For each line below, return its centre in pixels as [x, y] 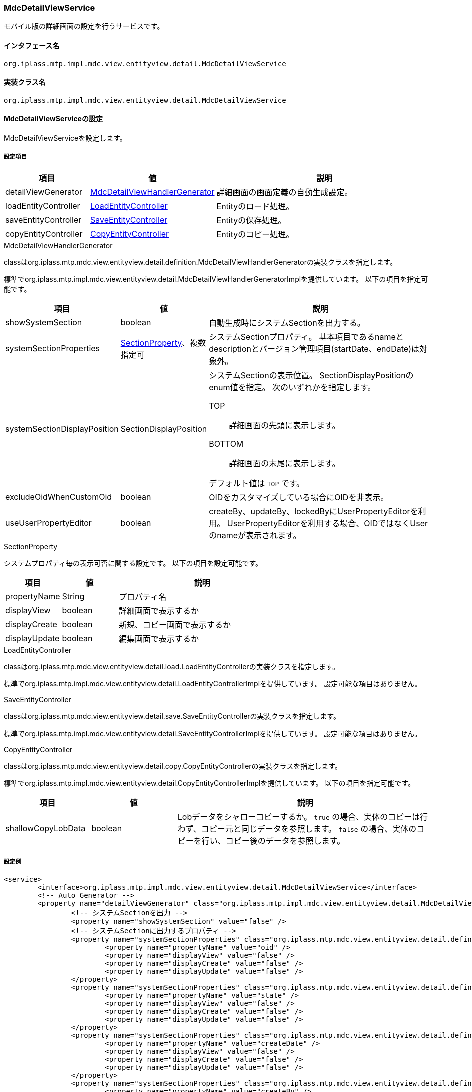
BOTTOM [226, 443]
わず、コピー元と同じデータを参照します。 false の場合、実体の [297, 828]
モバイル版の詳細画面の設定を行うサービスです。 [84, 26]
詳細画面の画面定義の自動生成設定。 [285, 192]
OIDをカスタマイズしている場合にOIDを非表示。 [299, 497]
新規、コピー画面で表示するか [175, 625]
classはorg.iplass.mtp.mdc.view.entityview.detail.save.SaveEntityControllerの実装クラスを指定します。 [172, 716]
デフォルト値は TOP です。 [257, 483]
